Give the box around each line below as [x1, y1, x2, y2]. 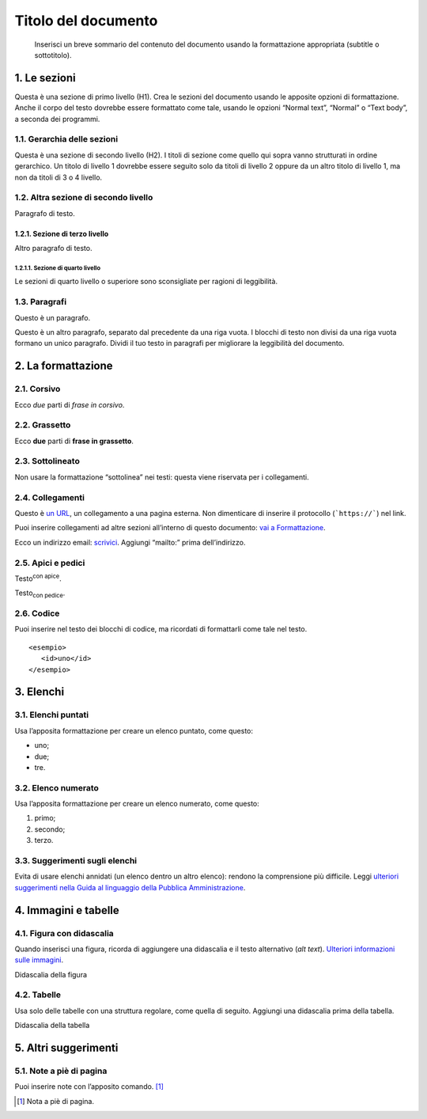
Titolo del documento [14, 12, 158, 29]
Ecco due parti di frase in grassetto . [14, 436, 134, 446]
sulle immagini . [14, 955, 64, 965]
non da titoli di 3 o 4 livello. [14, 173, 103, 182]
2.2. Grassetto [14, 419, 71, 431]
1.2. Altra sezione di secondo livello [14, 192, 153, 203]
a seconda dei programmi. [14, 114, 100, 123]
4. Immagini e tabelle [14, 903, 120, 917]
